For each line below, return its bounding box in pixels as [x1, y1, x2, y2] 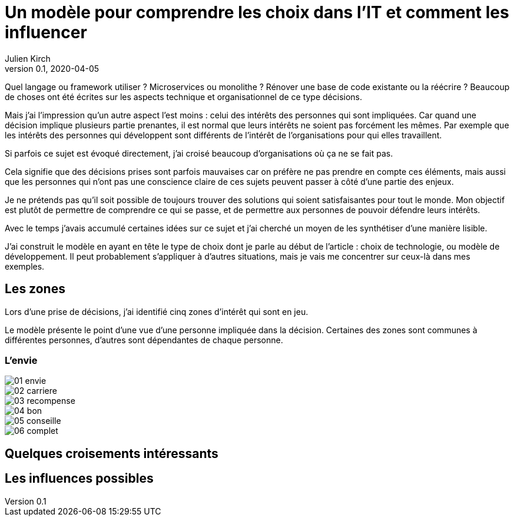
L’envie [5, 354, 38, 366]
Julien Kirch [5, 53, 51, 64]
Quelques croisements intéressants [5, 446, 218, 461]
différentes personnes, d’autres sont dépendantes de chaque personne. [5, 334, 283, 345]
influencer [5, 22, 87, 42]
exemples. [5, 261, 45, 271]
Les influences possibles [5, 471, 154, 486]
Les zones [5, 281, 65, 297]
